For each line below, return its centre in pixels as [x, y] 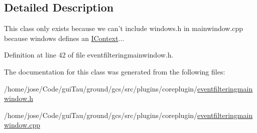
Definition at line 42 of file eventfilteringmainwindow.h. [89, 55]
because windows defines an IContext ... [64, 38]
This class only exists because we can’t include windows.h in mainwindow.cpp [124, 28]
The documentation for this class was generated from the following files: [115, 71]
